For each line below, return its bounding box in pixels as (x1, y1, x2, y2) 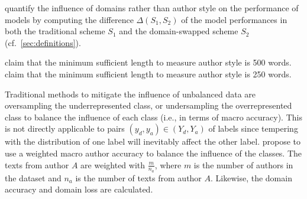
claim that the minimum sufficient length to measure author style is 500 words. (5, 56, 292, 68)
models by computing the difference (5, 13, 134, 25)
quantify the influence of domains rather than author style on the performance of (5, 2, 299, 14)
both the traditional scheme (5, 25, 105, 37)
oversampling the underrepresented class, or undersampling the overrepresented (5, 99, 292, 112)
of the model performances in (181, 13, 287, 25)
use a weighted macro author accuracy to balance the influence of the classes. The (5, 146, 302, 159)
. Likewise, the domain (211, 171, 292, 184)
